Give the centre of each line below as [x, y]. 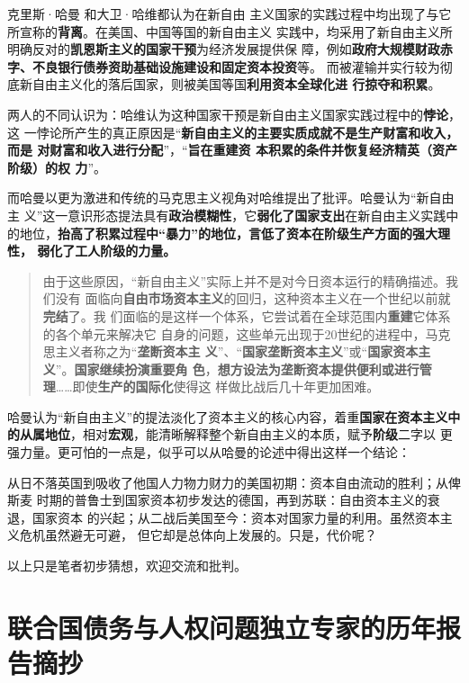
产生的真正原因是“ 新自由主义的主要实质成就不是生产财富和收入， [266, 132]
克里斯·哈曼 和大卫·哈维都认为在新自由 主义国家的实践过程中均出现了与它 [230, 13]
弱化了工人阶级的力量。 [107, 251]
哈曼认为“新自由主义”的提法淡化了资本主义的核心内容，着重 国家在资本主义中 [234, 416]
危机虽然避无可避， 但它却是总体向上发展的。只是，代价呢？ [198, 535]
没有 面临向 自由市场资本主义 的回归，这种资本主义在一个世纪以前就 [253, 298]
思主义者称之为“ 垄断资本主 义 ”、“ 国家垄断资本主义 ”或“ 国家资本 [230, 351]
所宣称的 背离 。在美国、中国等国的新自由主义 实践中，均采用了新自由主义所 [230, 31]
